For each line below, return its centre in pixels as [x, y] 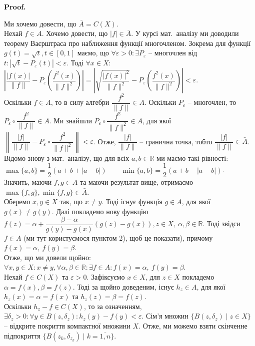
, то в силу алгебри [80, 102]
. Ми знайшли [70, 120]
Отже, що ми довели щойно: [47, 257]
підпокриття [22, 335]
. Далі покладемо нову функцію [100, 211]
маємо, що [93, 53]
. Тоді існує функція [132, 201]
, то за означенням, [113, 306]
